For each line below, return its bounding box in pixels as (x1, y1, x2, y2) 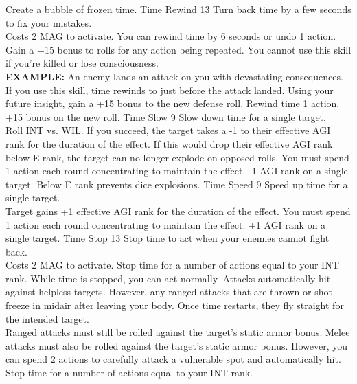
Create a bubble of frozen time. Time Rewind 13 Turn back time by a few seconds (5, 2, 352, 16)
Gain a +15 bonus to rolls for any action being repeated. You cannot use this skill (5, 42, 352, 56)
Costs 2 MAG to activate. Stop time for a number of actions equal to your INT (5, 258, 339, 272)
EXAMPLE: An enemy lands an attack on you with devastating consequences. (5, 69, 343, 83)
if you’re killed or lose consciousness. (5, 56, 159, 70)
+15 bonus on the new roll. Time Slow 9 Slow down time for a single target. (5, 109, 326, 124)
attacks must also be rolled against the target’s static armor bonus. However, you (5, 338, 348, 352)
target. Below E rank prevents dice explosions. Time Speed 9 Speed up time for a (5, 177, 348, 191)
